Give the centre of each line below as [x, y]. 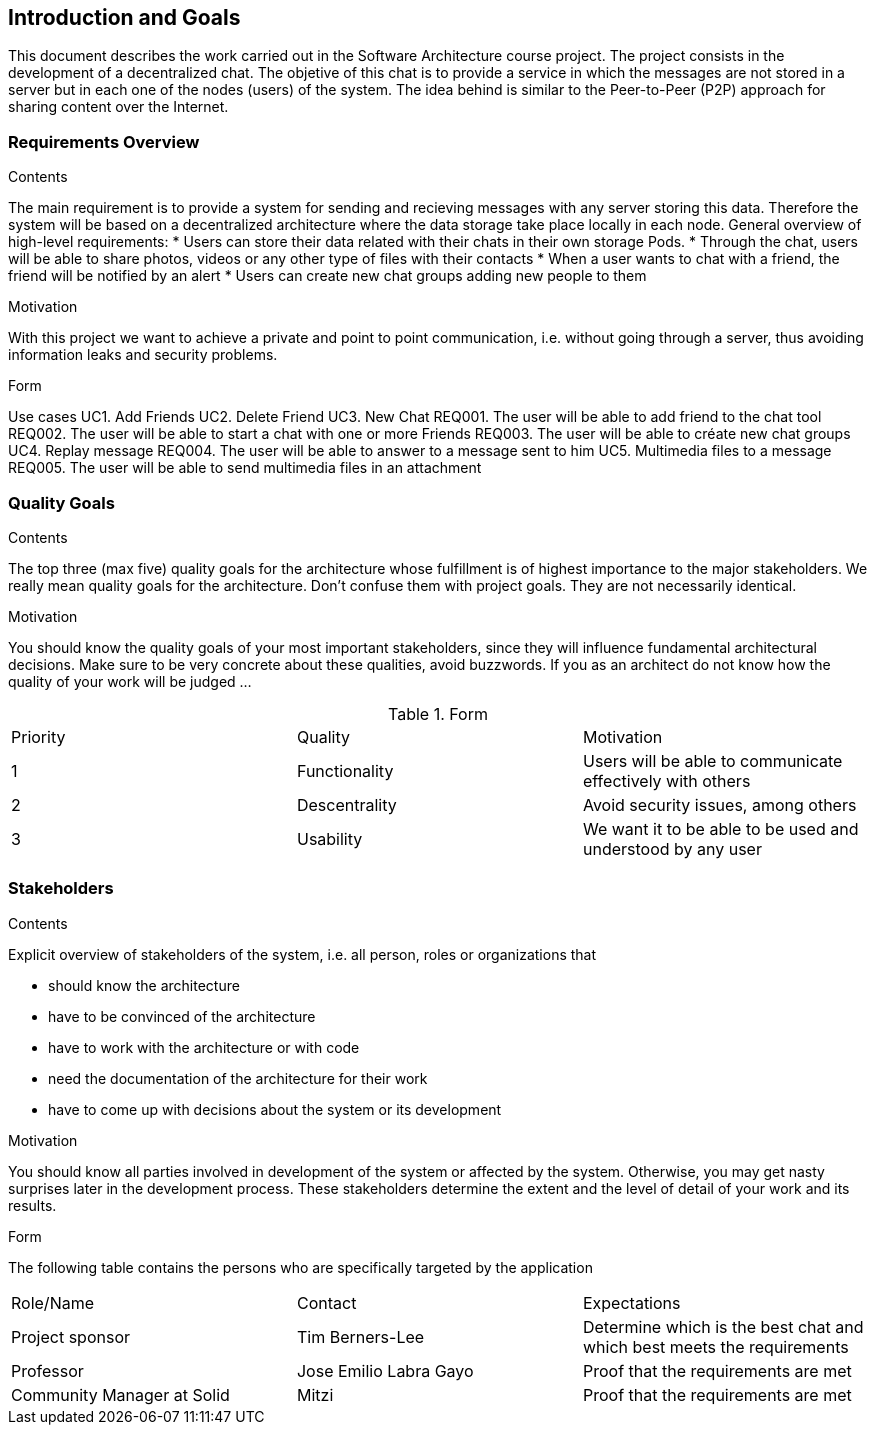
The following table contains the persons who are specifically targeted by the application [300, 1267]
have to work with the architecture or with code [204, 1047]
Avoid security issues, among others [719, 804]
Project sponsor [70, 1336]
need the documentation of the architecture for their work [238, 1078]
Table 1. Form [438, 713]
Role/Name [53, 1302]
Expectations [631, 1302]
